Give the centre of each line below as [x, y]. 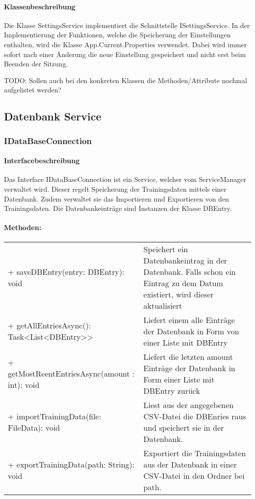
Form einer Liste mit [179, 379]
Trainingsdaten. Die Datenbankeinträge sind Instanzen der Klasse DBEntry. [118, 208]
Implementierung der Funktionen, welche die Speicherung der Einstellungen [117, 35]
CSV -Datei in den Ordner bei [194, 475]
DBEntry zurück [172, 390]
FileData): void [34, 427]
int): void [24, 385]
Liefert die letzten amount [188, 356]
